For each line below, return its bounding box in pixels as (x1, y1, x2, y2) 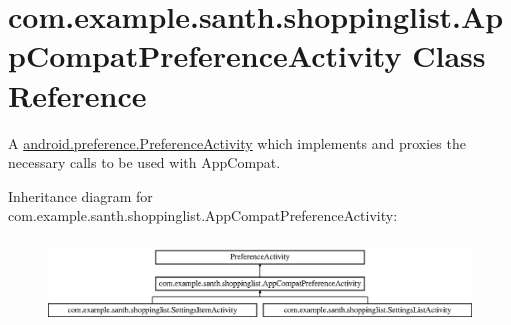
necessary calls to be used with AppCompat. (8, 152, 281, 173)
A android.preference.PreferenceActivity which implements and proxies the (8, 132, 466, 153)
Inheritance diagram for (8, 185, 153, 206)
